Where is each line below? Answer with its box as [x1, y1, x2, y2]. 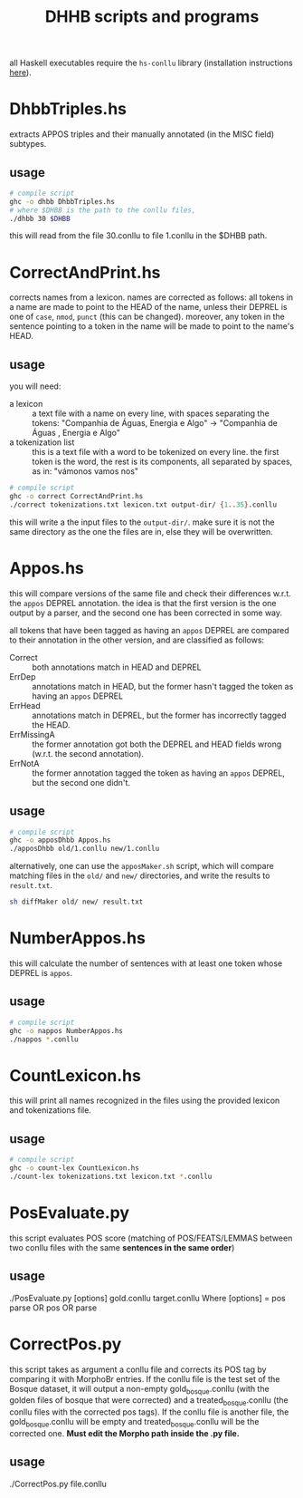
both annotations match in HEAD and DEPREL [32, 662, 202, 672]
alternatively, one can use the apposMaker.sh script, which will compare [9, 861, 274, 872]
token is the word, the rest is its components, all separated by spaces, [32, 456, 293, 468]
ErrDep [9, 671, 36, 681]
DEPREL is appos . [9, 968, 73, 978]
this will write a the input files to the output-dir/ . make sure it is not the [9, 517, 275, 527]
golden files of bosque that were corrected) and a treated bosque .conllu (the [9, 1395, 289, 1408]
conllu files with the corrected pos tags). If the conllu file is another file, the [9, 1406, 289, 1417]
